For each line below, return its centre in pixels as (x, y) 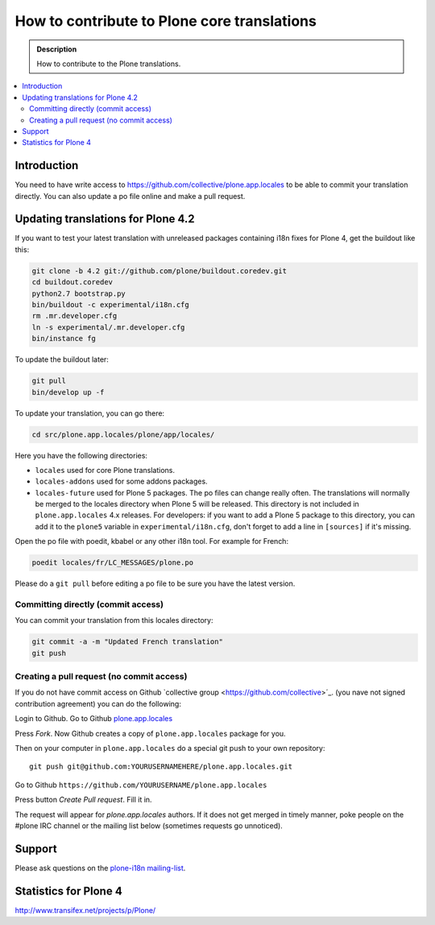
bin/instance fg (64, 339)
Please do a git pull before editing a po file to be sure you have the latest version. (155, 583)
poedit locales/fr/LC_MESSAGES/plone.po (112, 563)
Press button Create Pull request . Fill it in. (83, 800)
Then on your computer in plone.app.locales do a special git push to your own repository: (170, 749)
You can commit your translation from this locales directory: (114, 620)
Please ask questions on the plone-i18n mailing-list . (100, 868)
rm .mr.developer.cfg (75, 316)
